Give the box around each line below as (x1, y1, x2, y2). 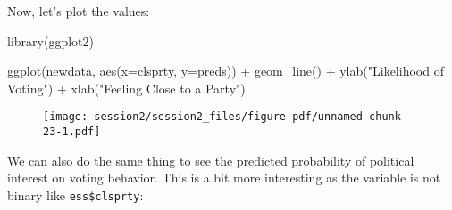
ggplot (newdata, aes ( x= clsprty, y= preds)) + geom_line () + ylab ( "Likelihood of (7, 61, 444, 80)
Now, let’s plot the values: (7, 2, 150, 20)
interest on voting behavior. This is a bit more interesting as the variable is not (7, 168, 441, 187)
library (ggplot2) (7, 31, 94, 50)
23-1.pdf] (43, 125, 101, 139)
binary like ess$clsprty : (7, 185, 144, 204)
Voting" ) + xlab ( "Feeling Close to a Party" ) (7, 78, 246, 97)
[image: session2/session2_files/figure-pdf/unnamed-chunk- (43, 110, 408, 124)
